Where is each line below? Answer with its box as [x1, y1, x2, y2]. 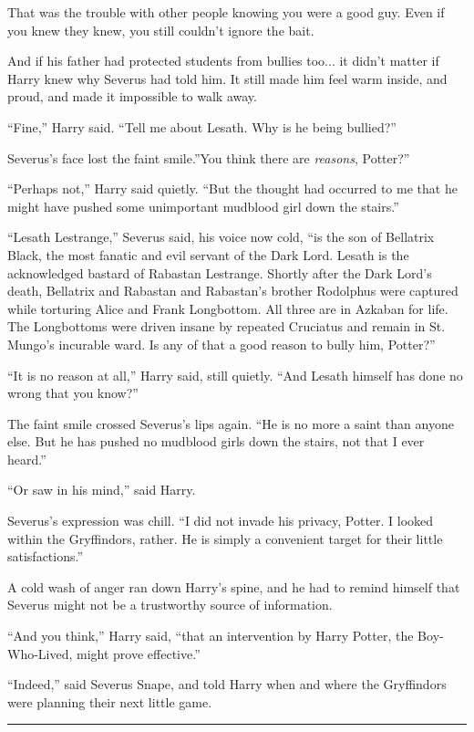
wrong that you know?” [7, 383, 139, 403]
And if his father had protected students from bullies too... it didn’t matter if [7, 51, 439, 70]
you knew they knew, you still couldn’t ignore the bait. [7, 20, 314, 39]
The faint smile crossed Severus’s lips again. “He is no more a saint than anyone [7, 413, 454, 433]
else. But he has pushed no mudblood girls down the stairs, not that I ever [7, 432, 425, 451]
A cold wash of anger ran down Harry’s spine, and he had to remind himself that [7, 577, 460, 596]
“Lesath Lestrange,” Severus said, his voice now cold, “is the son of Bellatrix [7, 227, 435, 246]
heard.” [7, 449, 46, 468]
